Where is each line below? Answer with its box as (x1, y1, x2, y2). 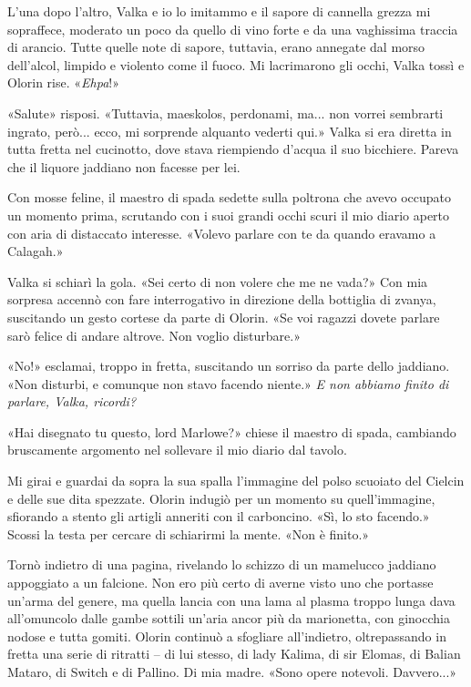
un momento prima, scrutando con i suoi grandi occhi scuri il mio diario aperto (7, 205, 450, 224)
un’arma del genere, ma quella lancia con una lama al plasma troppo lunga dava (7, 590, 456, 610)
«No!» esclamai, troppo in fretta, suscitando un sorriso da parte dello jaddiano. (7, 356, 450, 375)
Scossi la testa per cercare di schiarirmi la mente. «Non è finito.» (7, 524, 370, 543)
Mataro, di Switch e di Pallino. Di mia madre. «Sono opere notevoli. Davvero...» (7, 662, 457, 681)
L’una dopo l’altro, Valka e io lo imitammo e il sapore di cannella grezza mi (7, 2, 431, 20)
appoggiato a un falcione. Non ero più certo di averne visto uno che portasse (7, 573, 434, 592)
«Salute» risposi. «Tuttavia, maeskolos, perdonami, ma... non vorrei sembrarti (7, 103, 444, 122)
